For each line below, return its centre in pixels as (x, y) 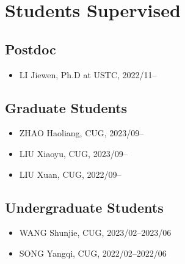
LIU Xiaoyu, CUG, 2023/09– (73, 153)
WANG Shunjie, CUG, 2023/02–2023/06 (95, 233)
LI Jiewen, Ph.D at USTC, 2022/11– (88, 74)
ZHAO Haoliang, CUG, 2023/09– (82, 133)
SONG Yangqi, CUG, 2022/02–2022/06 (93, 253)
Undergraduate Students (84, 207)
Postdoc (31, 49)
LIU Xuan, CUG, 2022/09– (70, 174)
